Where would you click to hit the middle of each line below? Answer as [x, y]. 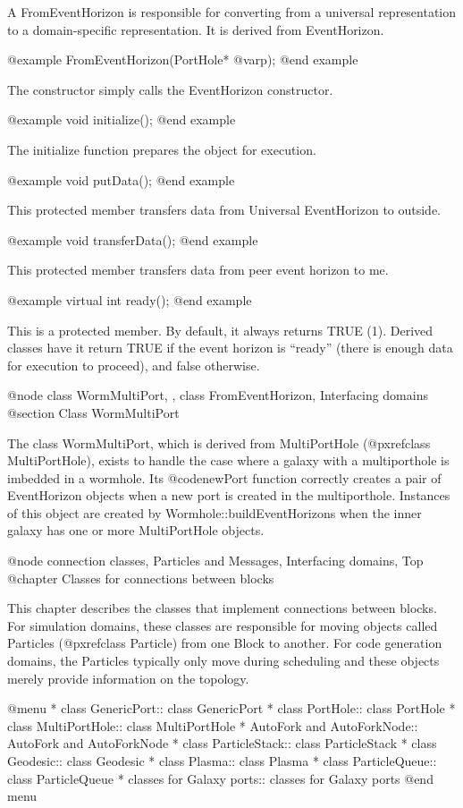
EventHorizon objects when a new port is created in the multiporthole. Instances [229, 495]
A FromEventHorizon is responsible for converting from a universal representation [232, 12]
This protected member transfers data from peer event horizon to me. [198, 270]
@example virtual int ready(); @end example [130, 299]
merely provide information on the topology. [128, 678]
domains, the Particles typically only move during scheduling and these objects [223, 661]
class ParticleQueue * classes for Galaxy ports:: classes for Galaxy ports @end [220, 778]
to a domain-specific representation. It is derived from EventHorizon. [196, 29]
